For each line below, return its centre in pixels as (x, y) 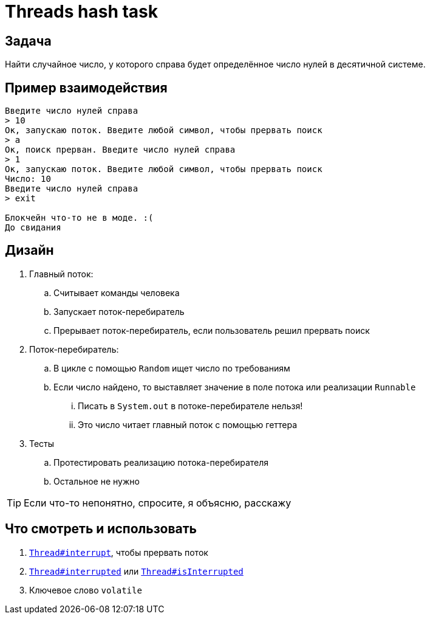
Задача (28, 41)
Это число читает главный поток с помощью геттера (188, 424)
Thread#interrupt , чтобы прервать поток (119, 552)
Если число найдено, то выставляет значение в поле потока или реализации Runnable (235, 387)
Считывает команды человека (117, 292)
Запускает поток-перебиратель (119, 311)
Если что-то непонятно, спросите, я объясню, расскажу (158, 503)
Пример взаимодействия (86, 88)
